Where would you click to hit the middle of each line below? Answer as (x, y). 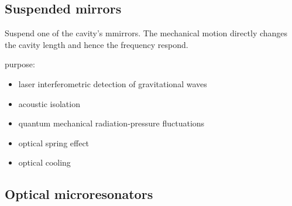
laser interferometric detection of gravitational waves (113, 83)
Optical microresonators (79, 194)
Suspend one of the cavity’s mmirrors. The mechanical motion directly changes (146, 33)
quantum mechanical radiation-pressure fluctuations (111, 123)
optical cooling (44, 162)
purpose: (20, 64)
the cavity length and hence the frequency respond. (97, 44)
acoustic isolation (49, 103)
